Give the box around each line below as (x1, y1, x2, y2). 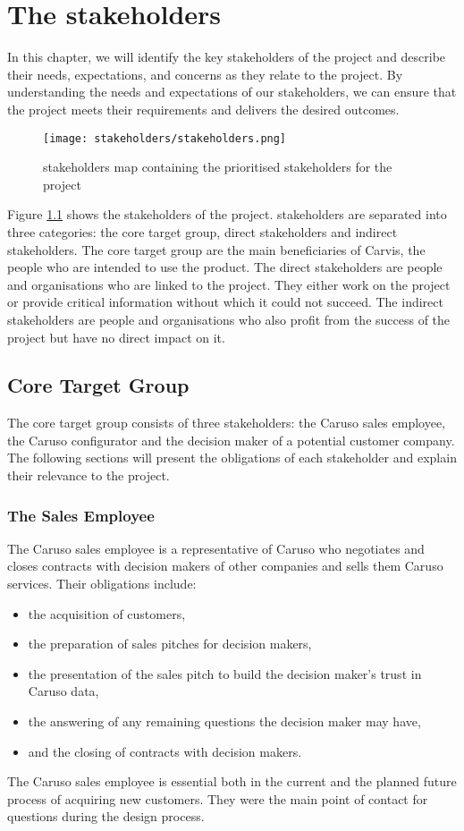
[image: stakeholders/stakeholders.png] (43, 131, 287, 145)
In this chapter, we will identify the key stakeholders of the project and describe (7, 47, 446, 66)
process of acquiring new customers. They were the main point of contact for (7, 789, 428, 808)
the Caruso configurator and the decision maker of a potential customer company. (7, 430, 455, 449)
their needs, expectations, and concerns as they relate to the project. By (7, 64, 403, 83)
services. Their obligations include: (7, 574, 197, 593)
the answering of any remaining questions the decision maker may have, (28, 712, 421, 731)
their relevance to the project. (7, 466, 170, 485)
